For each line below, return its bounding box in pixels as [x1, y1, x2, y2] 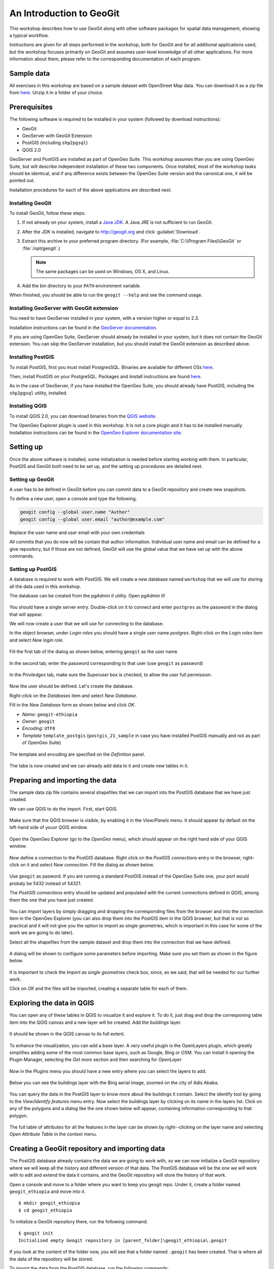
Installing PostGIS [9, 353, 54, 360]
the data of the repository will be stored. [9, 1256, 93, 1262]
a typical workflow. [9, 32, 49, 38]
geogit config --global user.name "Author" [20, 509, 130, 515]
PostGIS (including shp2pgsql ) [22, 140, 88, 146]
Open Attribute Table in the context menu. [9, 1131, 97, 1137]
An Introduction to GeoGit [9, 8, 120, 19]
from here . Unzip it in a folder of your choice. [9, 89, 104, 96]
